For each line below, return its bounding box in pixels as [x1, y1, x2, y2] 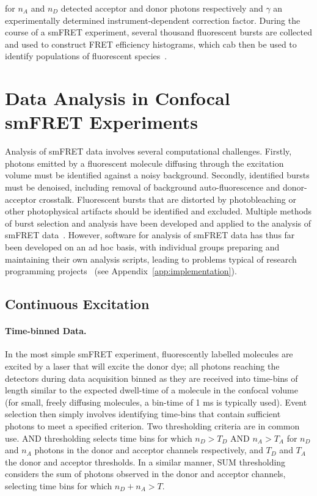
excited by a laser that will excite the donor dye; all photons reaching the [5, 359, 280, 372]
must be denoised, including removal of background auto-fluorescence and [5, 181, 280, 194]
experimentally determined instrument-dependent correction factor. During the [5, 13, 301, 26]
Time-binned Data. [5, 324, 87, 337]
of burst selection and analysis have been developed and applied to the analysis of [5, 216, 312, 229]
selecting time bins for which [5, 479, 112, 492]
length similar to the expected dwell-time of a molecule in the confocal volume [5, 384, 298, 396]
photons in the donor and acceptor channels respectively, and [34, 443, 263, 456]
